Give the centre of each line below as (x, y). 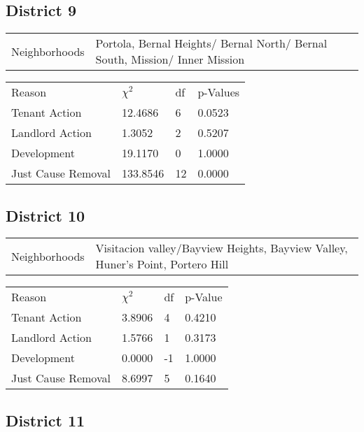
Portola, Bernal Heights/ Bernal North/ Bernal (211, 43)
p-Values (219, 92)
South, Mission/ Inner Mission (170, 59)
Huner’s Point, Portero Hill (162, 264)
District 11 (45, 420)
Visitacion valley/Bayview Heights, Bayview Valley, (222, 248)
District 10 (45, 215)
